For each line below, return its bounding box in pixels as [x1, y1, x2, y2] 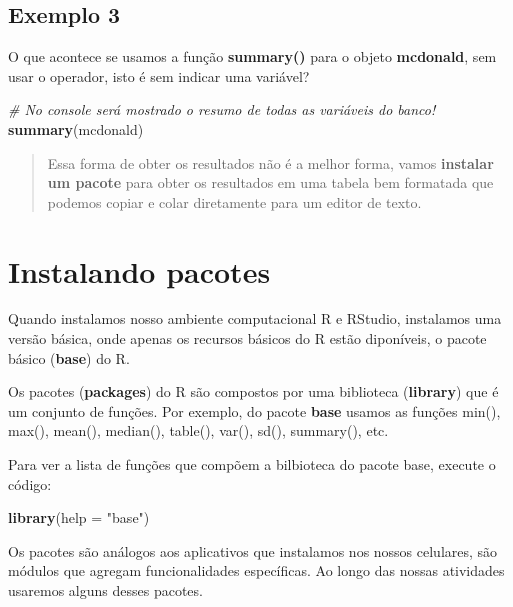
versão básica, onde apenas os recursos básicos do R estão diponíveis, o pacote [8, 328, 487, 349]
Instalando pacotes [8, 250, 271, 291]
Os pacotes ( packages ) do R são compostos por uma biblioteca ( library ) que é [8, 381, 499, 402]
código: [8, 473, 52, 494]
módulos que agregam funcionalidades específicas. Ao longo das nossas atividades [8, 560, 505, 581]
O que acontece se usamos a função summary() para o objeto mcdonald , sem [8, 46, 497, 67]
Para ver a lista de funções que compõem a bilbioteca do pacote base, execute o [8, 454, 496, 475]
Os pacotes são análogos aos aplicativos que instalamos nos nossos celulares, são [8, 540, 498, 561]
